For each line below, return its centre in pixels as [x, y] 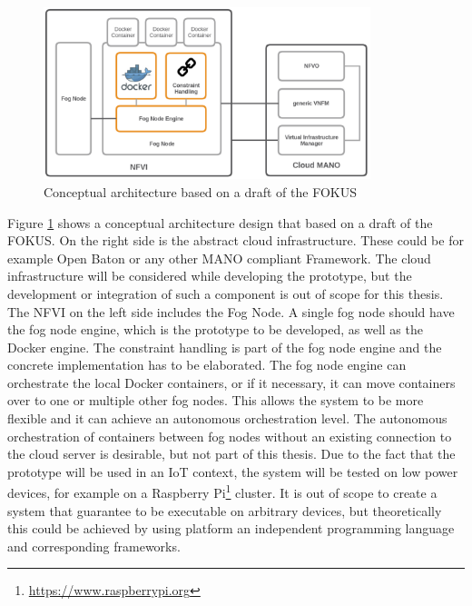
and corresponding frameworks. [94, 546]
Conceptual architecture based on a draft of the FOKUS [200, 191]
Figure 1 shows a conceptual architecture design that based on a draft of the [220, 222]
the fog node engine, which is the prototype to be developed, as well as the [215, 329]
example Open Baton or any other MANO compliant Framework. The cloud [219, 258]
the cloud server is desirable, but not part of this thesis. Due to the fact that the [231, 454]
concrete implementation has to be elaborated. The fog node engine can [207, 365]
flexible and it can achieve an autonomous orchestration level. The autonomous [227, 418]
